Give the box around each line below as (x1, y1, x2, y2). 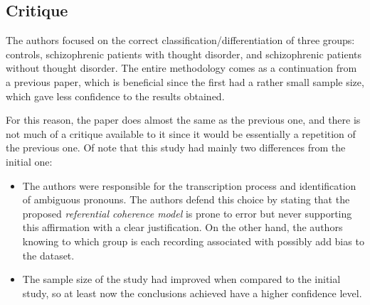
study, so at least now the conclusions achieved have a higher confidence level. (22, 285, 362, 300)
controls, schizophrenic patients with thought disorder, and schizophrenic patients (6, 46, 362, 61)
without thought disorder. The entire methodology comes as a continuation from (6, 60, 357, 75)
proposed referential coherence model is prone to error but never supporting (22, 205, 352, 220)
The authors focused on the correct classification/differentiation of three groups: (6, 33, 355, 48)
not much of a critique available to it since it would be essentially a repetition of (6, 126, 356, 141)
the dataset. (22, 247, 75, 262)
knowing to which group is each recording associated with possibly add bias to (22, 233, 364, 248)
